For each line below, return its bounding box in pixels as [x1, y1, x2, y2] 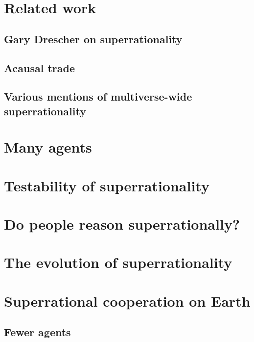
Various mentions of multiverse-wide [4, 89, 192, 104]
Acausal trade [4, 60, 75, 75]
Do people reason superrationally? [4, 214, 240, 234]
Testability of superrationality [4, 175, 209, 195]
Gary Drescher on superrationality [4, 31, 183, 46]
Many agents [4, 137, 92, 157]
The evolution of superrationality [4, 252, 232, 272]
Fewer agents [4, 324, 71, 340]
